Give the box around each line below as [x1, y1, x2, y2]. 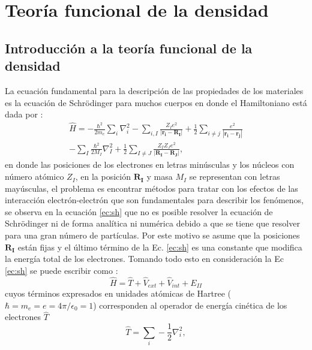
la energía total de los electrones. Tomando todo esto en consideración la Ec [5, 252, 284, 265]
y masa [146, 170, 173, 183]
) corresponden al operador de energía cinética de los [93, 298, 287, 311]
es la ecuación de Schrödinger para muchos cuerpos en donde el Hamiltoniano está [5, 96, 307, 108]
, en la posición [75, 170, 131, 183]
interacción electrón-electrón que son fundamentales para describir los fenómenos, [5, 194, 304, 206]
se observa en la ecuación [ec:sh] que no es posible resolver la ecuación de [5, 205, 273, 218]
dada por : [5, 108, 43, 120]
